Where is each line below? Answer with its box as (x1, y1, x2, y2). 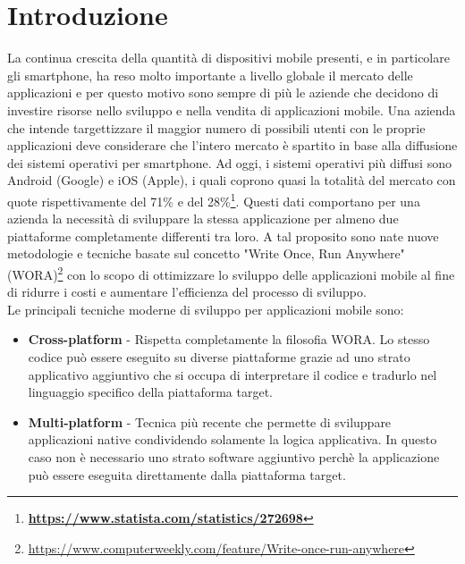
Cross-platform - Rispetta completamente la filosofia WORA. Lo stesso (28, 330, 430, 349)
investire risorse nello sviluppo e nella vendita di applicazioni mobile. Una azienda (7, 100, 456, 119)
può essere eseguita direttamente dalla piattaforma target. (28, 465, 346, 484)
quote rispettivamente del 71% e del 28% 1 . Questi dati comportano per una (7, 189, 420, 210)
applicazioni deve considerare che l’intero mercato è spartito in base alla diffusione (7, 136, 458, 155)
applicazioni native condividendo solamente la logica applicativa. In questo (28, 430, 437, 449)
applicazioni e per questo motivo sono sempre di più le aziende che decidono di (7, 83, 439, 102)
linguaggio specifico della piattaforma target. (28, 383, 273, 401)
